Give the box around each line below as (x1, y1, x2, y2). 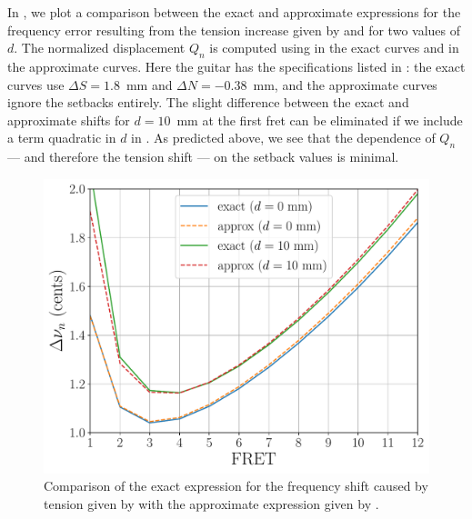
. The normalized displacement (14, 38, 186, 57)
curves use (7, 75, 65, 94)
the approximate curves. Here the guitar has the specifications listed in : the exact (7, 56, 466, 75)
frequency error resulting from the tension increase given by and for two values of (7, 20, 461, 39)
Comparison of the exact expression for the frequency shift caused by (44, 476, 428, 495)
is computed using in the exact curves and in (209, 38, 459, 57)
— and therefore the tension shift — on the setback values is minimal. (7, 147, 399, 166)
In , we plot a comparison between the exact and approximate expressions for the (7, 3, 461, 21)
